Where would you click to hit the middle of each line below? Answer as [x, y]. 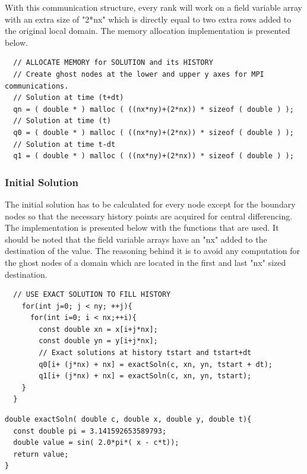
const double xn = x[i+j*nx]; [98, 329]
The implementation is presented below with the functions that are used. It [142, 227]
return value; [41, 454]
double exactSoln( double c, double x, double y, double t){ [128, 420]
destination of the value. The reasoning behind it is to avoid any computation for [152, 251]
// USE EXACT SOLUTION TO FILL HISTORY [92, 295]
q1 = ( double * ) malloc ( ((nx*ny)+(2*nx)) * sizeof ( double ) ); [153, 156]
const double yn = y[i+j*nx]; [98, 341]
